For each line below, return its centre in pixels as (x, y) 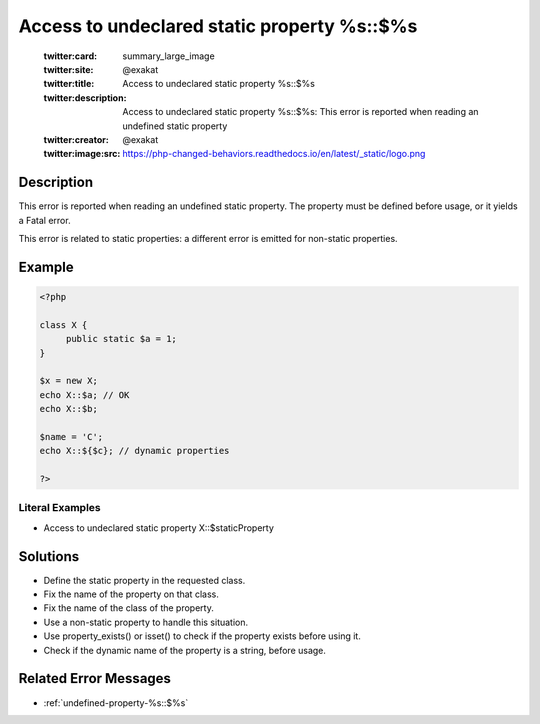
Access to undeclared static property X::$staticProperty (159, 527)
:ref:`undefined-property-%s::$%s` (116, 702)
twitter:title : (69, 84)
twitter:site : (68, 69)
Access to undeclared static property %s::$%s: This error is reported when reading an (300, 112)
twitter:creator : (76, 139)
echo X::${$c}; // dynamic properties (134, 451)
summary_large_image (168, 56)
